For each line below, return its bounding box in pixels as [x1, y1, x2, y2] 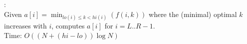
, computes [51, 20, 85, 30]
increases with [4, 20, 47, 30]
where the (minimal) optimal [149, 8, 237, 19]
